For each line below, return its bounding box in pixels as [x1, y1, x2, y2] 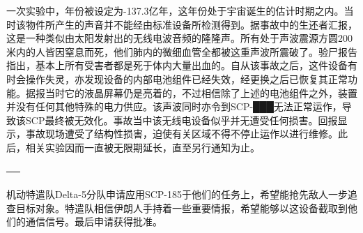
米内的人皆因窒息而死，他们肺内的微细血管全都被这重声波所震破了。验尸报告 [6, 44, 357, 59]
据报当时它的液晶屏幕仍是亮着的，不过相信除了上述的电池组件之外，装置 [25, 85, 357, 100]
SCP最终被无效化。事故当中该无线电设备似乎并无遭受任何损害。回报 [25, 112, 338, 127]
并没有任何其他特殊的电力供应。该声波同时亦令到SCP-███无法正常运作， [6, 99, 342, 114]
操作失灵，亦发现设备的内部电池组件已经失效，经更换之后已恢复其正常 [25, 71, 348, 86]
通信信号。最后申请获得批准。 [25, 214, 162, 229]
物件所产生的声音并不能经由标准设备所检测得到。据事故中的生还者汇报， [25, 17, 357, 31]
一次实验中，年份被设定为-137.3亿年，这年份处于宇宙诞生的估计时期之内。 [6, 3, 344, 17]
